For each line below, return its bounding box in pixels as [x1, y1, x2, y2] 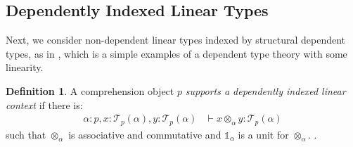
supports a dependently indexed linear [185, 83, 346, 98]
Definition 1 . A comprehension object [6, 83, 174, 98]
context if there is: [6, 97, 83, 112]
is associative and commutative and [68, 127, 222, 141]
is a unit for [238, 127, 289, 141]
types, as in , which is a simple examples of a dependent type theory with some [6, 46, 347, 60]
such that [6, 127, 46, 141]
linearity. [6, 60, 44, 75]
